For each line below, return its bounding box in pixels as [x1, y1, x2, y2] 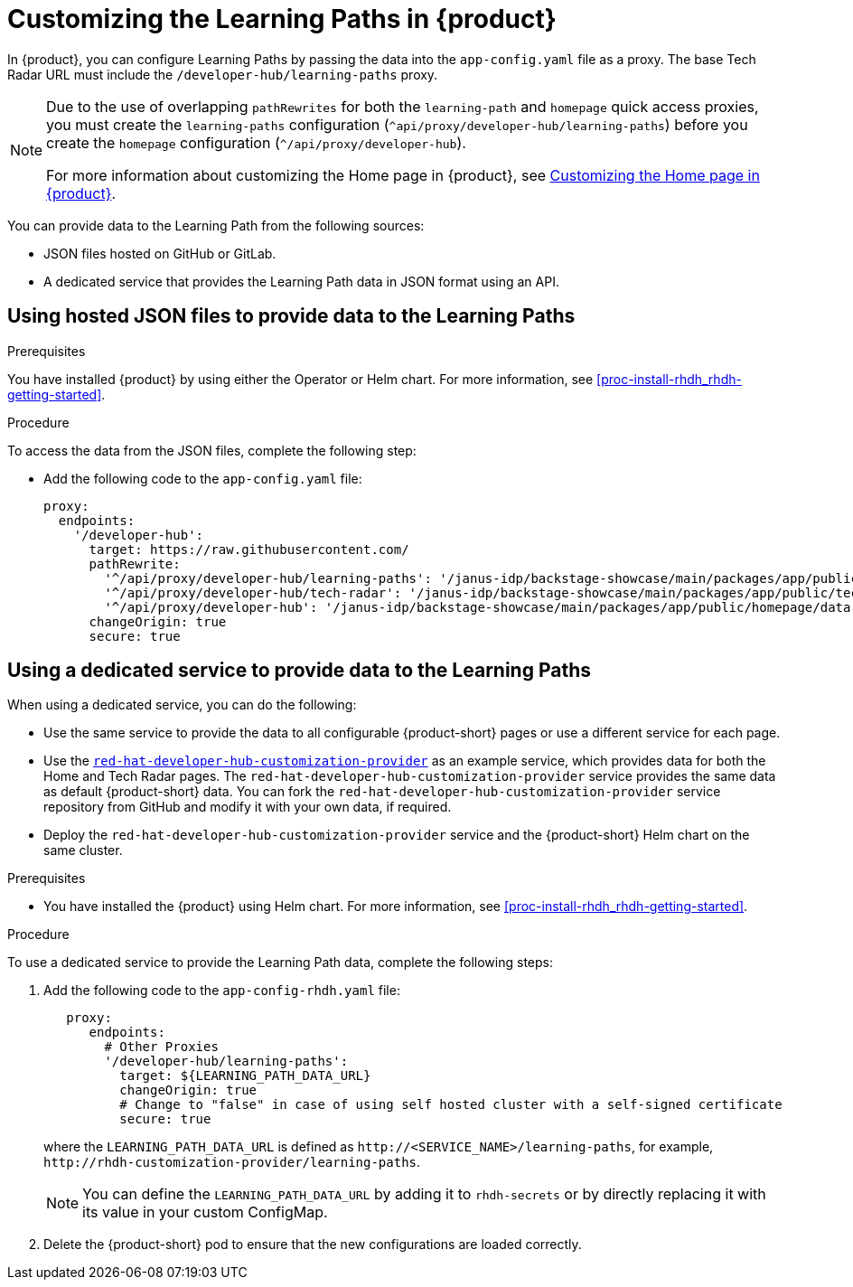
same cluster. [43, 842, 123, 859]
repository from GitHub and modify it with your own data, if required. [43, 799, 452, 815]
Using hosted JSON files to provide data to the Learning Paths [7, 305, 576, 328]
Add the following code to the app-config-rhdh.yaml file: [43, 982, 400, 999]
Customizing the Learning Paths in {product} [7, 4, 557, 34]
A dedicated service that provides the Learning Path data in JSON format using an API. [43, 273, 559, 289]
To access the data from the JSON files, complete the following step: [7, 442, 417, 458]
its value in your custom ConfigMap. [82, 1203, 328, 1222]
